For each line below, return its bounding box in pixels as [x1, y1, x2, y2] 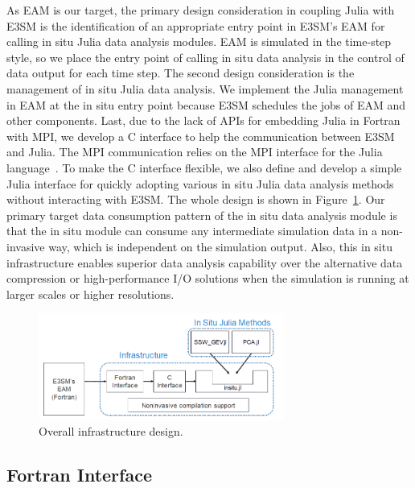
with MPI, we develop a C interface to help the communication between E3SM [6, 127, 395, 144]
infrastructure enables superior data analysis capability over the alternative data [6, 254, 403, 271]
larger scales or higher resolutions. [6, 285, 175, 302]
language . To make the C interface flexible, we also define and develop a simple [6, 159, 402, 176]
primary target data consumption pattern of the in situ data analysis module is [6, 206, 397, 223]
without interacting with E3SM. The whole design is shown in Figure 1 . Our [6, 191, 385, 208]
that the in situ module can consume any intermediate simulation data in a [6, 222, 378, 239]
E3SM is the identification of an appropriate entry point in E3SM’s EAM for [6, 17, 385, 34]
